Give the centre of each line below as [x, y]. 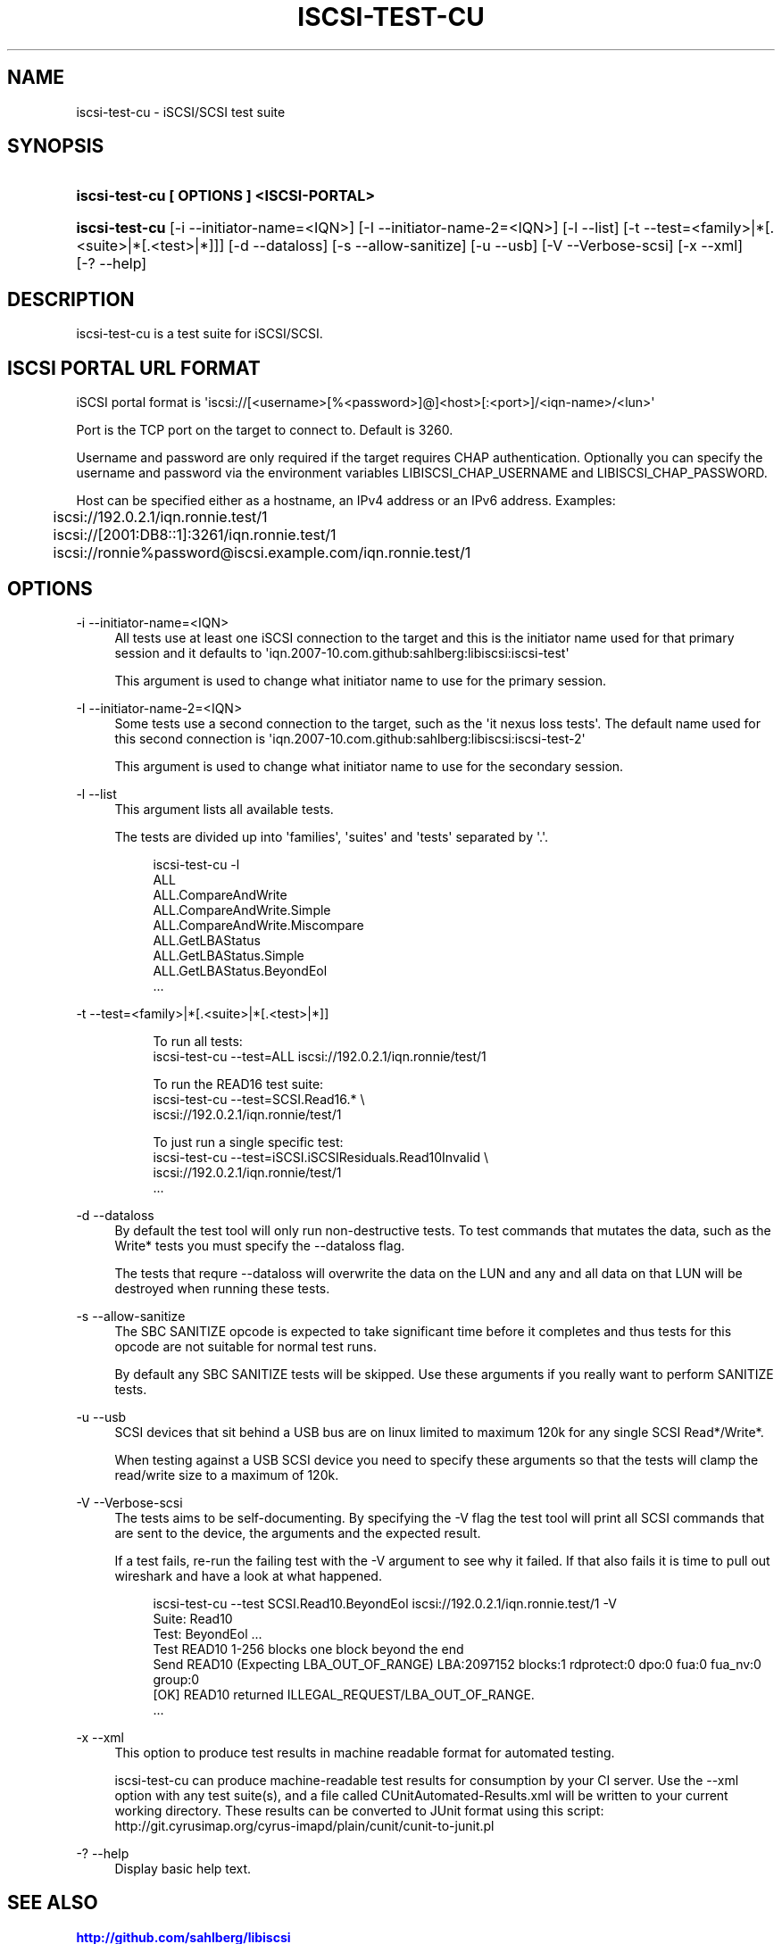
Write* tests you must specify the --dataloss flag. [260, 1245]
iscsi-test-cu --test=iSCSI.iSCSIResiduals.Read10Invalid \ [320, 1157]
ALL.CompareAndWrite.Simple [242, 910]
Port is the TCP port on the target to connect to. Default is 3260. [265, 430]
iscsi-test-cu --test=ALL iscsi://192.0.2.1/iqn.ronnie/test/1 [320, 1056]
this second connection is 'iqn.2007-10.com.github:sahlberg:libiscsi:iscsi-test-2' [350, 738]
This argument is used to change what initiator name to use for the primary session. [360, 680]
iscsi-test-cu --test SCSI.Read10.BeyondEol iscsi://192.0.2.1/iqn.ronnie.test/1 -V [385, 1603]
